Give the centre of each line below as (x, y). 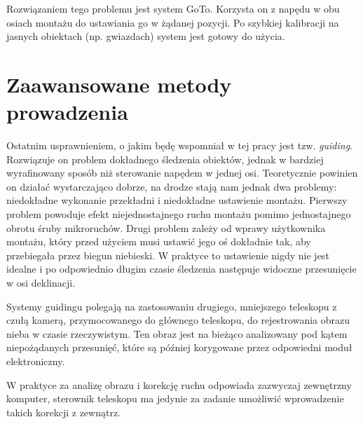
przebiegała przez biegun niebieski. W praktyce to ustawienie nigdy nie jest (168, 255)
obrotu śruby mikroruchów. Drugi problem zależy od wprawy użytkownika (166, 227)
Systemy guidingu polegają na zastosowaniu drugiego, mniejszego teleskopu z (172, 306)
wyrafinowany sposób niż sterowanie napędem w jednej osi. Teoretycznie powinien (182, 173)
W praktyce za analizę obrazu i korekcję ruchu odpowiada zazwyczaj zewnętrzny (179, 384)
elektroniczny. (36, 361)
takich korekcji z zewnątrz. (64, 412)
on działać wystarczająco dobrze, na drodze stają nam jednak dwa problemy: (172, 186)
